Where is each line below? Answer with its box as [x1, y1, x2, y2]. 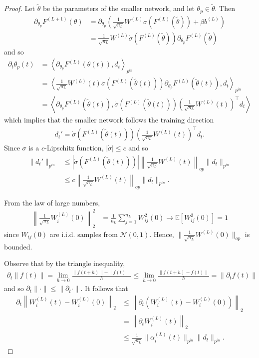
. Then [215, 3, 235, 13]
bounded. [4, 241, 32, 251]
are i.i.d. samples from [49, 228, 118, 239]
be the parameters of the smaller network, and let [42, 3, 195, 13]
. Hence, [149, 228, 174, 239]
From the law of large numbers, [4, 197, 100, 207]
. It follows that [80, 283, 128, 293]
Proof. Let [4, 3, 35, 13]
